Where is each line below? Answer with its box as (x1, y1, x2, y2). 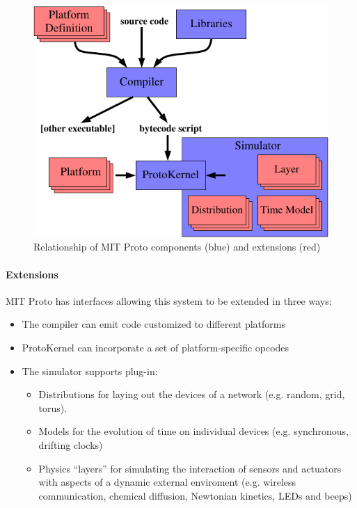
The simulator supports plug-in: (22, 363, 158, 378)
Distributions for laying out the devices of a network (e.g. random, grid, (38, 387, 345, 402)
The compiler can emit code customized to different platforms (22, 317, 286, 331)
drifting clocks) (38, 437, 103, 452)
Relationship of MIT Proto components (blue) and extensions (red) (33, 239, 321, 254)
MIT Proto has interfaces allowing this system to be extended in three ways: (6, 293, 332, 308)
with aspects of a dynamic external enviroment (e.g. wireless (38, 475, 296, 489)
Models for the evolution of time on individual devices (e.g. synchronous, (38, 424, 349, 438)
